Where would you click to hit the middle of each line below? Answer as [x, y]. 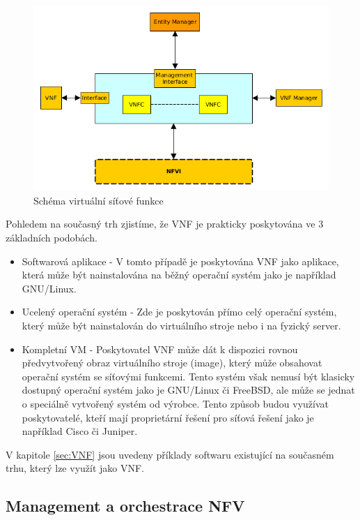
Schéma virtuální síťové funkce [99, 200]
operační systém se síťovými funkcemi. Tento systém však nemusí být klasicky [188, 376]
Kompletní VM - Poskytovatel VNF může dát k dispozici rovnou [160, 349]
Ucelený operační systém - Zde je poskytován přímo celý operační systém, [179, 312]
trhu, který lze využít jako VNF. [75, 468]
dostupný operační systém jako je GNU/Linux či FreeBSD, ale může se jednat [188, 390]
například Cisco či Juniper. [80, 431]
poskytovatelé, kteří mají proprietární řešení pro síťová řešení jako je [168, 417]
